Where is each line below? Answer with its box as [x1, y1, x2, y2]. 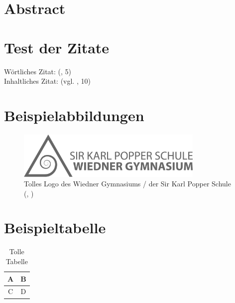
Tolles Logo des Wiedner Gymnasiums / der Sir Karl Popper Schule [24, 178, 231, 189]
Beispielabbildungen [4, 105, 144, 125]
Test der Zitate [4, 37, 110, 57]
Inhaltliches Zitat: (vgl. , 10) [4, 76, 91, 86]
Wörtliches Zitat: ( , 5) [4, 66, 72, 76]
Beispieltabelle [4, 217, 106, 238]
